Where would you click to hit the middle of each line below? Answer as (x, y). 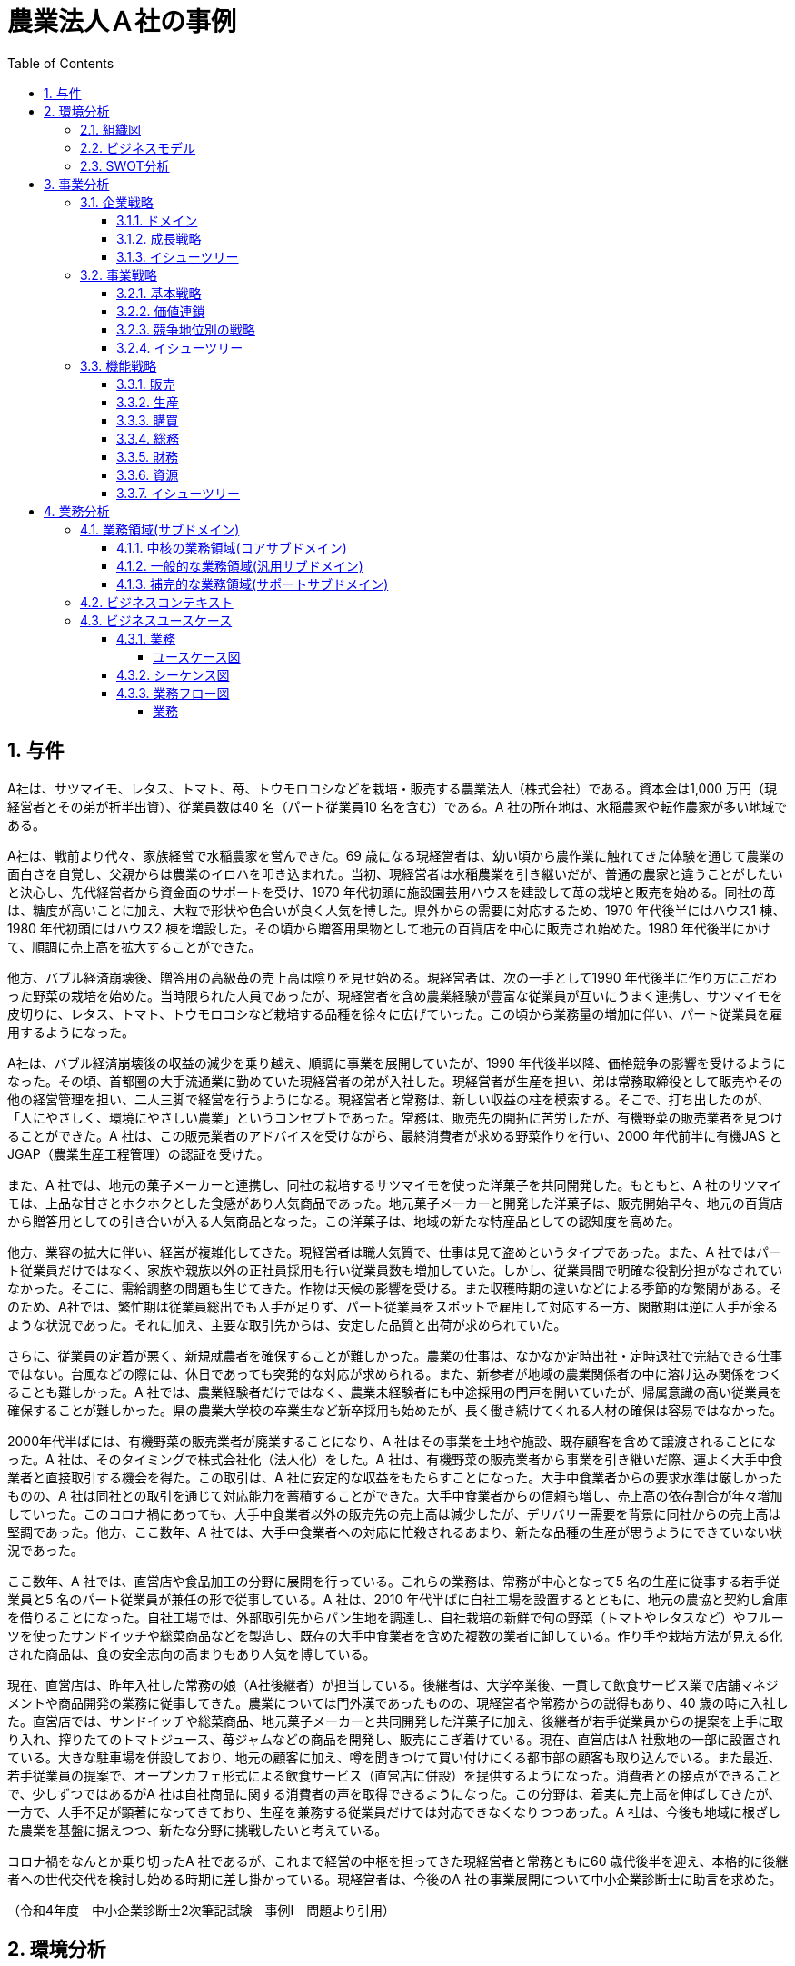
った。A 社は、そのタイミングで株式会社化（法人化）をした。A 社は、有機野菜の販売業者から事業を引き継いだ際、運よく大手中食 (395, 1459)
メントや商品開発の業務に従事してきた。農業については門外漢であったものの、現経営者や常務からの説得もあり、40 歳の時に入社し (398, 1702)
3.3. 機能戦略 (119, 365)
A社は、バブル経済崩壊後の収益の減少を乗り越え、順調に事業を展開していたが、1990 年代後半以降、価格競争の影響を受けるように (397, 1063)
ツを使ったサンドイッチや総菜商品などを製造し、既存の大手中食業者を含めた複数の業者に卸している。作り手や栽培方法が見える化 (395, 1635)
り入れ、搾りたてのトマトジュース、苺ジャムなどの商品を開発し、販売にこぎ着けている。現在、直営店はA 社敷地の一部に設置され (394, 1739)
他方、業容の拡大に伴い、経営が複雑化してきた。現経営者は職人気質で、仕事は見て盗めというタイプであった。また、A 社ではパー (395, 1252)
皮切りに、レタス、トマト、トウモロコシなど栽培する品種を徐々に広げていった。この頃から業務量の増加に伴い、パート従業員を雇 (395, 1013)
